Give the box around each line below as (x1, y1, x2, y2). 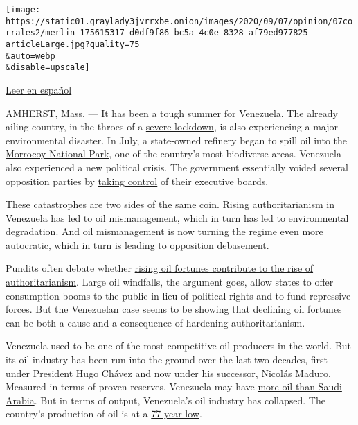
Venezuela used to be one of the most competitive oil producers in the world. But (6, 338, 352, 353)
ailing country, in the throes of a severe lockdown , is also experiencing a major (6, 119, 339, 134)
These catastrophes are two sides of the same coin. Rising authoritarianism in (6, 197, 334, 211)
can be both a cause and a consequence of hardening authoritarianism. (6, 315, 305, 329)
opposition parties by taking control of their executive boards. (6, 173, 269, 188)
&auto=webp (6, 51, 55, 61)
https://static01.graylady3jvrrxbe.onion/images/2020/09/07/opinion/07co (6, 16, 353, 26)
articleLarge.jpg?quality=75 (6, 39, 140, 49)
